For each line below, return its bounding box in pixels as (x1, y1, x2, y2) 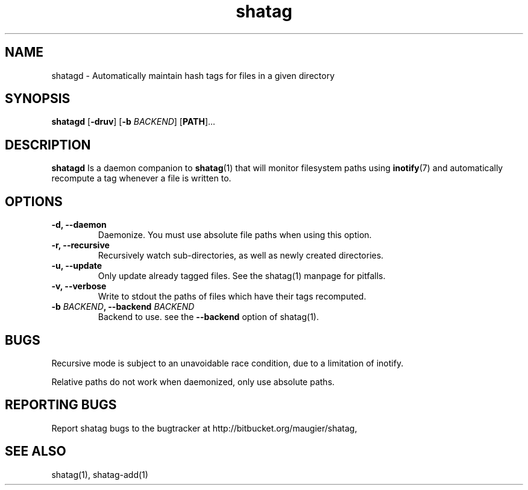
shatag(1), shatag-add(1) (51, 469, 148, 480)
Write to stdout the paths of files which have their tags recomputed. (98, 291, 366, 302)
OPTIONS (5, 193, 63, 209)
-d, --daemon (51, 219, 107, 230)
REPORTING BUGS (5, 397, 117, 413)
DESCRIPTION (5, 137, 91, 152)
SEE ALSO (5, 444, 66, 459)
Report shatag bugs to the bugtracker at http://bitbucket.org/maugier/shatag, (51, 422, 357, 433)
